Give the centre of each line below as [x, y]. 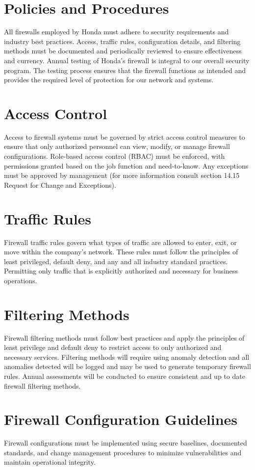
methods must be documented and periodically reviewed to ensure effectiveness [123, 51]
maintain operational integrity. [50, 462]
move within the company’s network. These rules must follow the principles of [121, 252]
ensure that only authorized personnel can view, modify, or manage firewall [117, 146]
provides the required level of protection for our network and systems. [109, 80]
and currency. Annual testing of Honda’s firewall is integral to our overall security [127, 60]
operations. [21, 280]
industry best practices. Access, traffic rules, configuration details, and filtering [122, 41]
